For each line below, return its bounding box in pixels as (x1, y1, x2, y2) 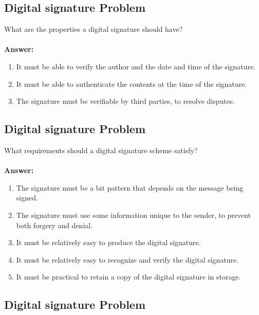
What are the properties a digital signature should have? (4, 24, 183, 34)
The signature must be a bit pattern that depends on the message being (16, 182, 244, 193)
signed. (16, 192, 38, 203)
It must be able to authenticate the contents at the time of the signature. (16, 78, 247, 89)
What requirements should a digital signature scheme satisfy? (4, 144, 198, 155)
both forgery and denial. (16, 219, 93, 230)
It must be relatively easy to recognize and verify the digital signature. (16, 254, 239, 265)
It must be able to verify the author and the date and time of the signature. (16, 61, 256, 71)
